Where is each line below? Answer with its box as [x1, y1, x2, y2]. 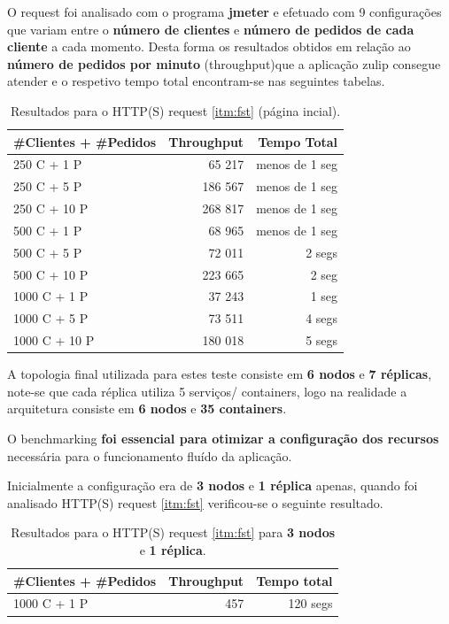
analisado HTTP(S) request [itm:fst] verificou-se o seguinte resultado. [7, 493, 383, 512]
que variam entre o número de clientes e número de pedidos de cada [7, 19, 414, 38]
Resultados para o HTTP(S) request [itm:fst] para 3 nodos [11, 523, 336, 542]
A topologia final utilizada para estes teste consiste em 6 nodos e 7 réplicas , [7, 365, 432, 383]
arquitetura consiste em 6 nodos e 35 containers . [7, 399, 287, 418]
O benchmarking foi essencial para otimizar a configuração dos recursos [7, 429, 439, 448]
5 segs [306, 331, 338, 350]
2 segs [306, 243, 338, 261]
